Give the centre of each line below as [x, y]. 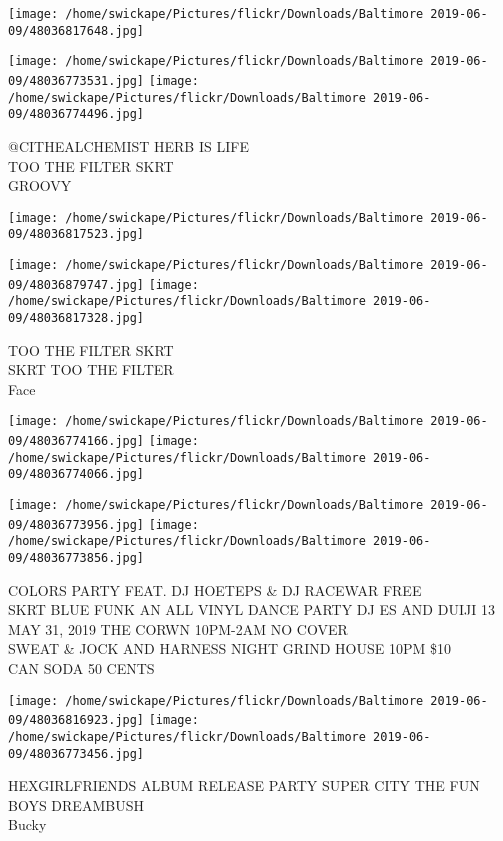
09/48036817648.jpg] [76, 30]
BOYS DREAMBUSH [76, 804]
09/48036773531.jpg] [76, 80]
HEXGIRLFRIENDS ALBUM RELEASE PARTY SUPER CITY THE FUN [244, 785]
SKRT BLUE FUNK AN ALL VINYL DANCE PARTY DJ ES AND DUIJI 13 [251, 609]
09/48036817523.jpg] [76, 234]
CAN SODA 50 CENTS [81, 668]
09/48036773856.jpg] [76, 558]
